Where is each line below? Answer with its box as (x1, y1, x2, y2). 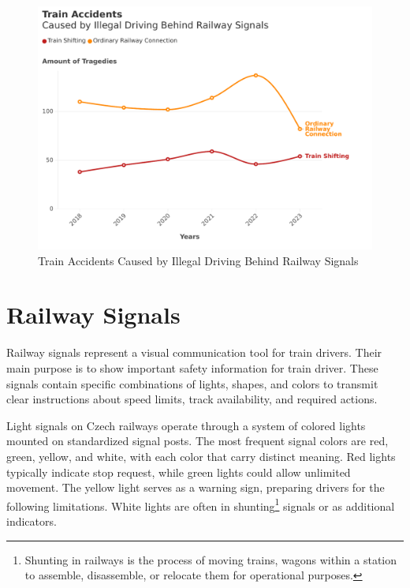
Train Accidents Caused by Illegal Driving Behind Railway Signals (38, 252, 359, 268)
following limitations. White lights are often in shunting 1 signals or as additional (6, 495, 395, 514)
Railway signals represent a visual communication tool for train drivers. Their (6, 344, 382, 361)
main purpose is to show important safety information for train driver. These (6, 359, 378, 376)
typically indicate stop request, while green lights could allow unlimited (6, 463, 351, 480)
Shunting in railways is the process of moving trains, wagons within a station (24, 551, 397, 567)
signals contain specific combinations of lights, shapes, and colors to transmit (6, 375, 378, 391)
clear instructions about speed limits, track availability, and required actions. (6, 391, 378, 407)
